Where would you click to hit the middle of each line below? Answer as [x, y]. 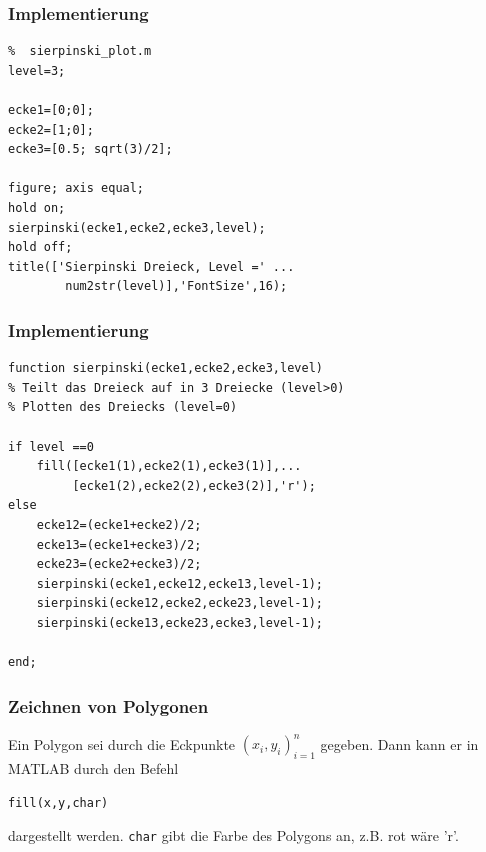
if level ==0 [51, 446]
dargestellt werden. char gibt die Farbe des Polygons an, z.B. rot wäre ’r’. [233, 835]
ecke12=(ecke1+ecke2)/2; [119, 524]
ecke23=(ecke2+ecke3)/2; [119, 564]
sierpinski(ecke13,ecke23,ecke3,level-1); [179, 622]
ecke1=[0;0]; [51, 110]
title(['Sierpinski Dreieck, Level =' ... [151, 266]
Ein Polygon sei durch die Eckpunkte [122, 743]
